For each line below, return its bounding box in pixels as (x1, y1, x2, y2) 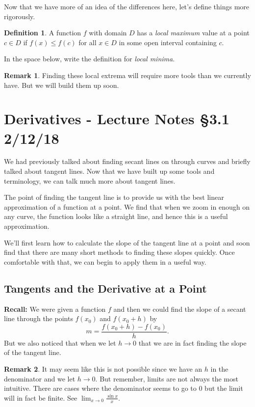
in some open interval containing (119, 37, 217, 47)
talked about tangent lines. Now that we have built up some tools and (4, 166, 215, 176)
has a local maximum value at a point (137, 27, 250, 38)
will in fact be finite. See (4, 392, 77, 403)
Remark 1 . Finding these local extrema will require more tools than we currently (4, 70, 251, 80)
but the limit (204, 383, 243, 393)
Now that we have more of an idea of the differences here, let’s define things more (4, 1, 250, 11)
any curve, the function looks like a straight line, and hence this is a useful (4, 211, 228, 221)
